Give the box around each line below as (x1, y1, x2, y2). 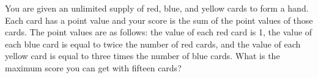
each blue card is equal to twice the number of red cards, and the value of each (5, 37, 301, 50)
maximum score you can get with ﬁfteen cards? (5, 61, 182, 74)
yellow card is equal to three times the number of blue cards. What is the (5, 49, 280, 62)
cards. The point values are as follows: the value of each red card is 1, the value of (5, 26, 312, 38)
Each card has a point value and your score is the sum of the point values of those (5, 13, 313, 26)
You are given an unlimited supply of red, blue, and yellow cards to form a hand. (5, 2, 309, 14)
